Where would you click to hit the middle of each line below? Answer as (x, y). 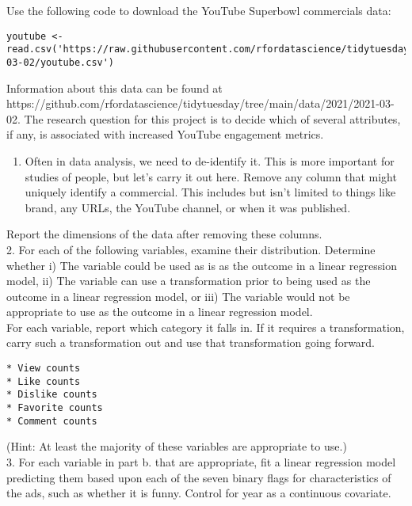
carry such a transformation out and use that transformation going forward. (191, 342)
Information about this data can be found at (114, 88)
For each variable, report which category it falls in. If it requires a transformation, (206, 327)
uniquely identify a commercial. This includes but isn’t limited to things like (210, 192)
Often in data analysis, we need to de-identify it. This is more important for (210, 160)
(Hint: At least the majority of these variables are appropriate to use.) (177, 446)
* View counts (44, 369)
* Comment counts (52, 421)
